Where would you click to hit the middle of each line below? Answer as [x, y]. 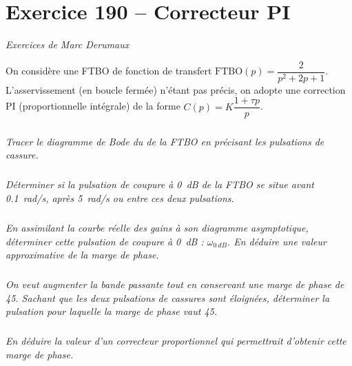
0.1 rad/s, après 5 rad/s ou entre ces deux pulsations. [120, 197]
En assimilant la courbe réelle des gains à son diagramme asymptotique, [157, 227]
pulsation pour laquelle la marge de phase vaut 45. [112, 311]
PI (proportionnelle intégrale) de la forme [93, 106]
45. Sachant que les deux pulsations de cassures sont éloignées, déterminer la [168, 297]
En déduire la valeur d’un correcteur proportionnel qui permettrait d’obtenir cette [176, 341]
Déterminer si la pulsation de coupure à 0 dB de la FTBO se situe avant [160, 184]
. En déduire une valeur [277, 241]
